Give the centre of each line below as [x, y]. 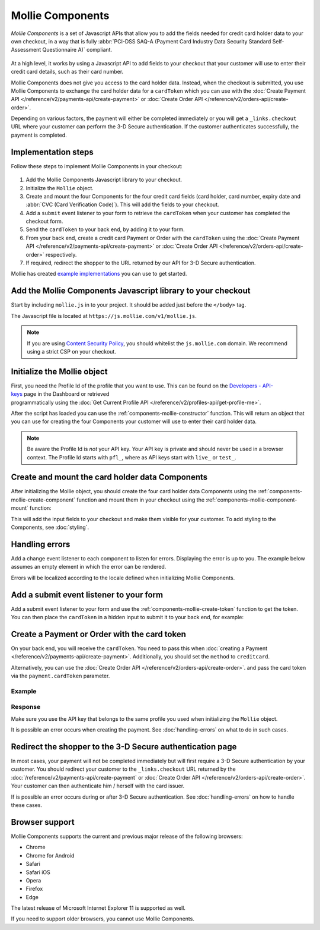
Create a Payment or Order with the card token [99, 634]
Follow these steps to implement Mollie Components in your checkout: [97, 166]
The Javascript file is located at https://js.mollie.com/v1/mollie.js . [104, 316]
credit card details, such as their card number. [67, 72]
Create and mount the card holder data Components [109, 477]
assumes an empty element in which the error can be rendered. [89, 567]
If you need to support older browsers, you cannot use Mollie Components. [103, 919]
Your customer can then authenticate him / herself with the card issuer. [98, 786]
